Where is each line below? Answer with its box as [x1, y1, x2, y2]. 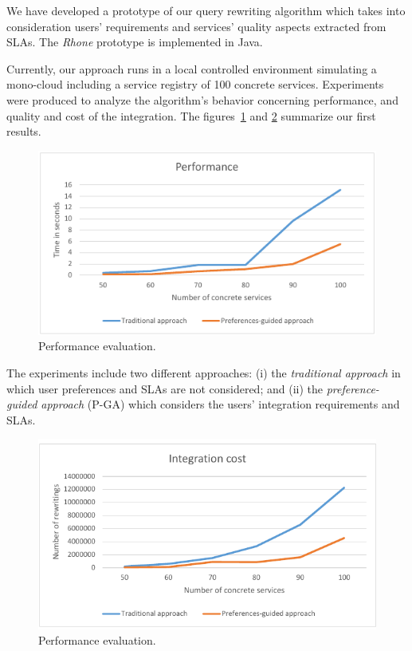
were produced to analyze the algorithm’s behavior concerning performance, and [6, 91, 398, 108]
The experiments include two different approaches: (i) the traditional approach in [6, 365, 401, 381]
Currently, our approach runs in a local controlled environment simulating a [6, 60, 377, 77]
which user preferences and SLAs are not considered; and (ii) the [6, 380, 323, 397]
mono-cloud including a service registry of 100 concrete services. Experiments [6, 76, 384, 93]
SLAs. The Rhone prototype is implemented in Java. [6, 34, 263, 50]
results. [6, 123, 41, 140]
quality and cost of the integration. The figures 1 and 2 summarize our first [6, 107, 376, 124]
